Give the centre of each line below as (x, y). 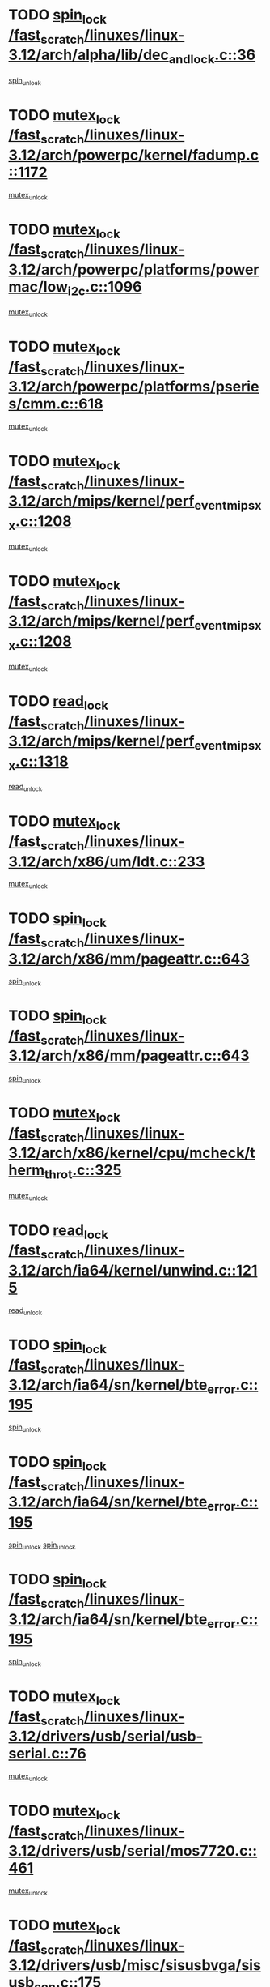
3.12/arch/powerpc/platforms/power (134, 269)
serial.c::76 (47, 1754)
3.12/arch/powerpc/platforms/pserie (134, 387)
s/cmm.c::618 (56, 404)
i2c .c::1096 (105, 288)
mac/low (38, 286)
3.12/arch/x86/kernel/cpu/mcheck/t (132, 1153)
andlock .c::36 (212, 56)
